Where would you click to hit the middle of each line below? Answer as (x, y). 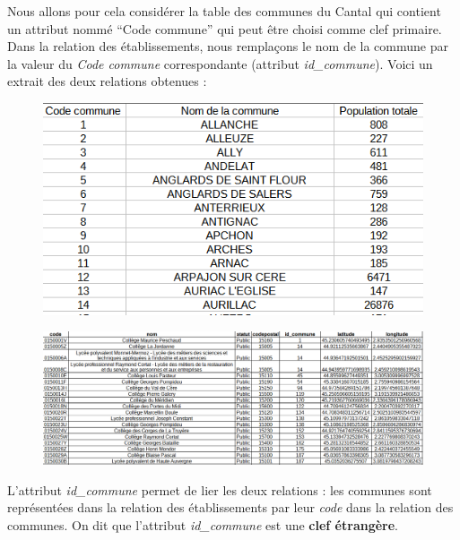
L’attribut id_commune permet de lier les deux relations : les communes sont (220, 489)
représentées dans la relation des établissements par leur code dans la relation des (230, 507)
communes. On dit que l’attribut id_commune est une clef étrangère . (203, 524)
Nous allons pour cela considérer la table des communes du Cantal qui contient (224, 11)
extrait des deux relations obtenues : (107, 81)
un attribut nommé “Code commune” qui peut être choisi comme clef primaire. (225, 28)
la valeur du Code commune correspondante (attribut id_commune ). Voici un (220, 63)
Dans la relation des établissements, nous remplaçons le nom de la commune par (228, 46)
